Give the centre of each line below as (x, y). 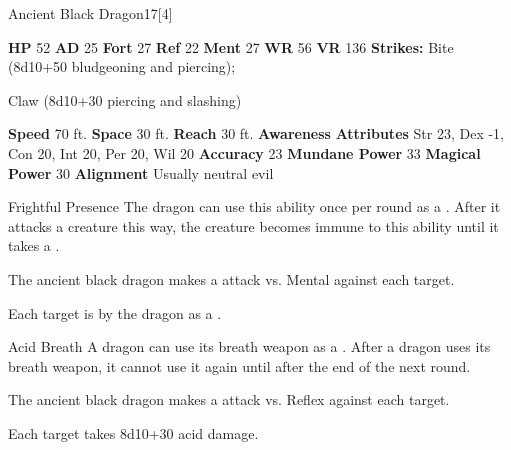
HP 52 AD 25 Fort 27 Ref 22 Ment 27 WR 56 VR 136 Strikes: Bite (231, 46)
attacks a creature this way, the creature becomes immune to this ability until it (253, 225)
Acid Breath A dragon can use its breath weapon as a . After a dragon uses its (249, 346)
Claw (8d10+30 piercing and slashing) (125, 99)
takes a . (34, 245)
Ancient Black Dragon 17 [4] (90, 13)
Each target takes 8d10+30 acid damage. (133, 432)
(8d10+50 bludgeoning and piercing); (122, 66)
